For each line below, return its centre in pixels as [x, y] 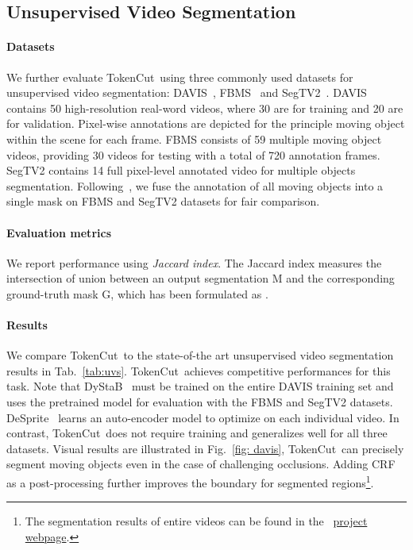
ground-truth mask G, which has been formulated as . [137, 293]
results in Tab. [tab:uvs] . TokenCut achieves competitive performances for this [199, 370]
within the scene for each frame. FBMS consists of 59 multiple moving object [194, 138]
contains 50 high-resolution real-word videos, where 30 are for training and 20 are [205, 108]
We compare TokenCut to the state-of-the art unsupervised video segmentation [200, 355]
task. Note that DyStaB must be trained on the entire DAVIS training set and [200, 386]
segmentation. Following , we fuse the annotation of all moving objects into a [195, 185]
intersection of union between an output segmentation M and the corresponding [201, 278]
